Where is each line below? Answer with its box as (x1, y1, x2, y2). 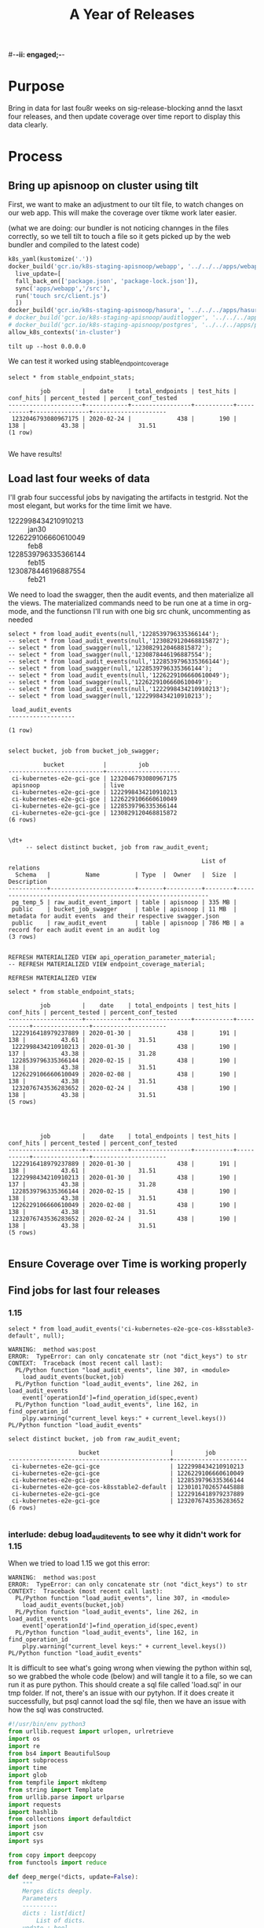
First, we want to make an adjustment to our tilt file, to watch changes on (8, 200, 244, 209)
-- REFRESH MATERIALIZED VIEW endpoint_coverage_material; (8, 961, 206, 969)
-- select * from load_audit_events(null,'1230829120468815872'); (8, 637, 230, 646)
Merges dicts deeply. (22, 1887, 93, 1896)
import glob (8, 1772, 47, 1779)
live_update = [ (15, 270, 61, 278)
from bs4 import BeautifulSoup (8, 1750, 111, 1757)
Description (8, 878, 47, 886)
